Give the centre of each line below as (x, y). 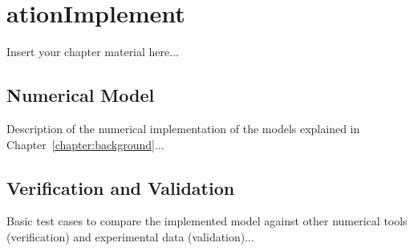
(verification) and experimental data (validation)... (130, 236)
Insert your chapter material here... (93, 52)
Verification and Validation (121, 187)
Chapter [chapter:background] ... (85, 144)
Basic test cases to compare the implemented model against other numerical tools (207, 221)
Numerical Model (81, 95)
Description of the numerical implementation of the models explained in (183, 128)
